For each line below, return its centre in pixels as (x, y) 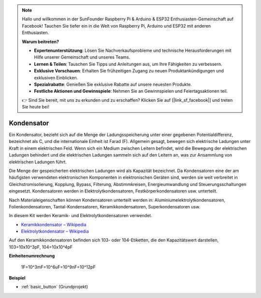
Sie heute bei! (36, 107)
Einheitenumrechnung (32, 256)
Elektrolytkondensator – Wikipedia (55, 231)
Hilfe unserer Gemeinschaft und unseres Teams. (82, 57)
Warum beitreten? (41, 42)
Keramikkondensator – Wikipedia (54, 224)
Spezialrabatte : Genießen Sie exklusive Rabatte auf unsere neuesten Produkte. (113, 84)
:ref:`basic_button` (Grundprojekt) (55, 287)
